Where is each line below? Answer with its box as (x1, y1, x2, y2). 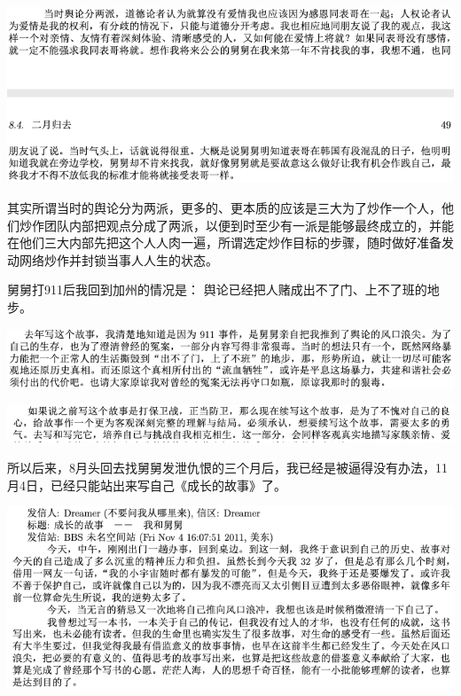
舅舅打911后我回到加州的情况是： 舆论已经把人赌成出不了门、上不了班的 (7, 280, 427, 299)
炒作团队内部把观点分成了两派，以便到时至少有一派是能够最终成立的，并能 (19, 215, 454, 234)
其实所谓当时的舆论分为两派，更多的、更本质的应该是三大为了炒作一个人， (7, 199, 441, 216)
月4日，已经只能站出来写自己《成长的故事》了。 (7, 475, 286, 494)
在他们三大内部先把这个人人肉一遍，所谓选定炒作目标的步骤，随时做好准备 (7, 233, 441, 252)
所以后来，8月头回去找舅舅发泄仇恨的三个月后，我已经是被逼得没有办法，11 (7, 458, 448, 477)
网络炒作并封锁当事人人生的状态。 (19, 250, 218, 269)
